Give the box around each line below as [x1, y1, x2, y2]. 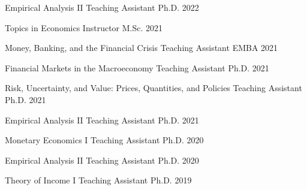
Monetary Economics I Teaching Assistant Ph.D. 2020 [5, 134, 204, 146]
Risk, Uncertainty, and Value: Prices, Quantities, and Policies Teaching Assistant [5, 82, 302, 94]
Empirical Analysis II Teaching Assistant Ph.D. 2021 [5, 113, 199, 126]
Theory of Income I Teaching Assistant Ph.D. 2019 [5, 174, 192, 186]
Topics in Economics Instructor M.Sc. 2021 [5, 21, 163, 34]
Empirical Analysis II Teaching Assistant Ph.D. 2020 [5, 153, 199, 166]
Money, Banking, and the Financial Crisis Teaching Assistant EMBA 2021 [5, 41, 278, 54]
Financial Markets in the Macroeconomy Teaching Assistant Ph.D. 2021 [5, 61, 269, 74]
